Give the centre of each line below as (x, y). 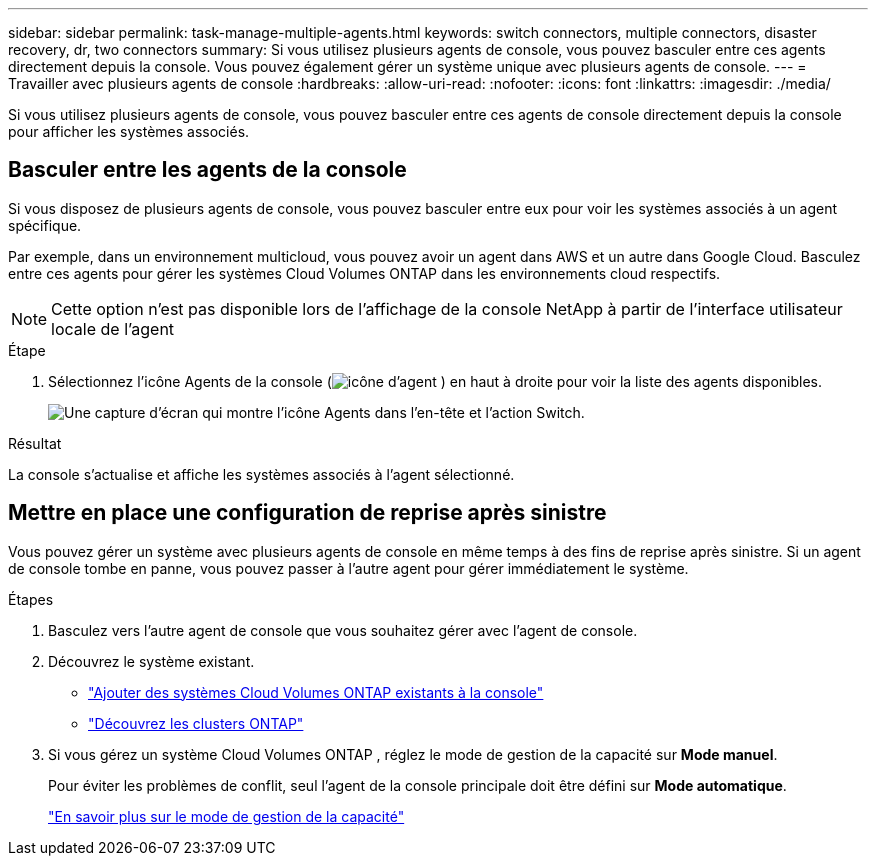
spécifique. (45, 225)
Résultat (35, 443)
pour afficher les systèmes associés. (129, 131)
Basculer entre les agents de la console (207, 170)
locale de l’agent (113, 328)
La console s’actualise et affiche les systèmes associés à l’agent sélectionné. (261, 474)
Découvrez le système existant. (151, 661)
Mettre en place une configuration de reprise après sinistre (307, 513)
